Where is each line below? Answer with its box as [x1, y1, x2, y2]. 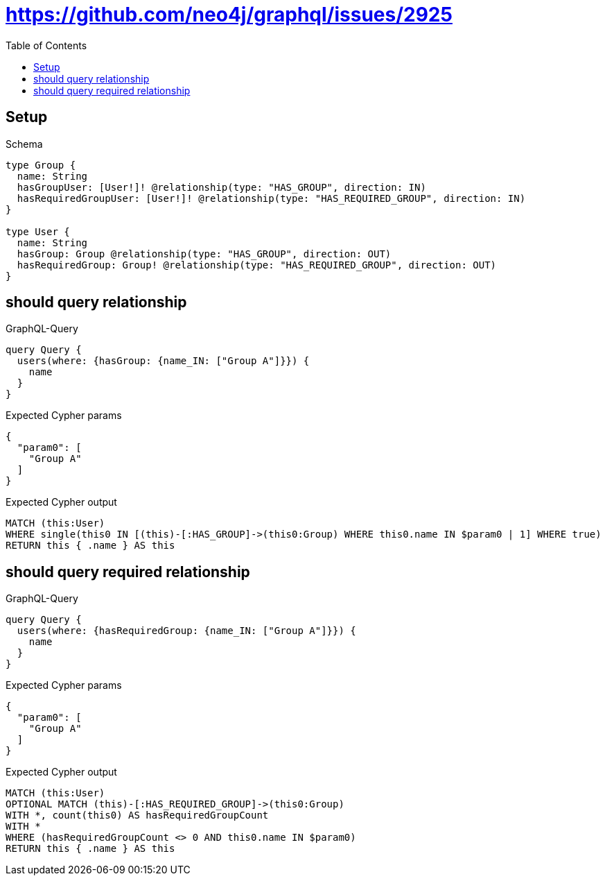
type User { [6, 225, 70, 237]
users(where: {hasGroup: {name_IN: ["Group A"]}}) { [17, 355, 310, 367]
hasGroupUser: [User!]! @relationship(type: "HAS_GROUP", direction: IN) [17, 181, 426, 193]
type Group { [6, 159, 76, 171]
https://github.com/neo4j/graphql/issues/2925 [6, 3, 453, 26]
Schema [6, 137, 43, 150]
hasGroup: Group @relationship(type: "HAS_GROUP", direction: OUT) [17, 248, 392, 259]
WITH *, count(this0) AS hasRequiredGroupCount [6, 810, 269, 821]
